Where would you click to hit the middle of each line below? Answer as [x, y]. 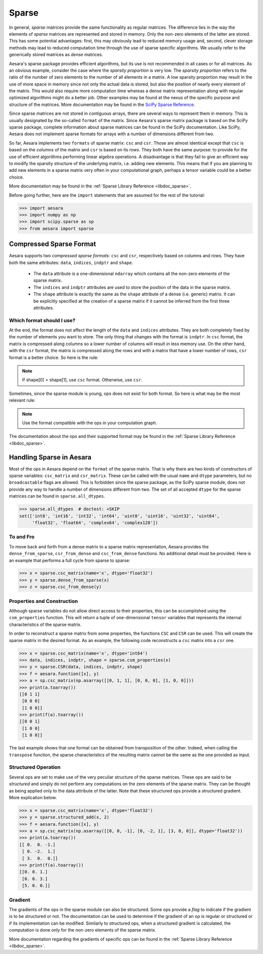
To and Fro [22, 537]
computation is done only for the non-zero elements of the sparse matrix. [83, 930]
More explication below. [33, 797]
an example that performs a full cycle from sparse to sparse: [70, 560]
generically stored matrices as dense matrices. [56, 55]
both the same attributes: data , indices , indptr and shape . [71, 262]
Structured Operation [35, 767]
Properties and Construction [43, 601]
